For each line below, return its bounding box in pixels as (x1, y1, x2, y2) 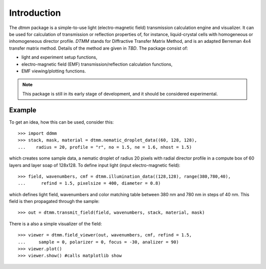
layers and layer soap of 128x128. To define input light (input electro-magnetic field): (9, 162, 181, 168)
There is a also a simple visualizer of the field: (9, 221, 102, 227)
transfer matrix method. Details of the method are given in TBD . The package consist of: (9, 45, 188, 51)
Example (9, 106, 36, 114)
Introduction (9, 7, 61, 18)
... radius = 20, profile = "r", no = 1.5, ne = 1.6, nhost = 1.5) (18, 144, 192, 150)
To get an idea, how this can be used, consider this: (9, 119, 114, 125)
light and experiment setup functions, (21, 54, 98, 60)
